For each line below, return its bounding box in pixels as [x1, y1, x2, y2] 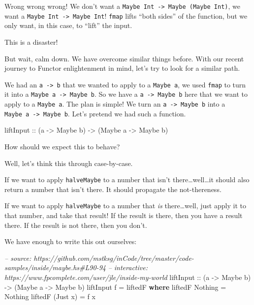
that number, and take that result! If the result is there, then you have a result [4, 210, 243, 220]
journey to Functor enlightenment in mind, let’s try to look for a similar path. [4, 63, 240, 73]
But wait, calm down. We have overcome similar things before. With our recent [4, 53, 244, 63]
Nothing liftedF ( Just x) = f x [4, 291, 95, 302]
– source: [4, 252, 32, 263]
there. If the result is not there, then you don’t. [4, 220, 147, 230]
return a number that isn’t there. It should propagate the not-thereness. [4, 184, 222, 194]
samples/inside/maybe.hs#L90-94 [4, 262, 106, 273]
